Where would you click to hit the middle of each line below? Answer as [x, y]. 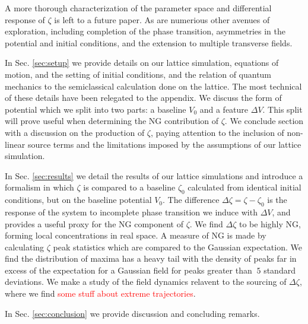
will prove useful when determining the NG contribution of [112, 121]
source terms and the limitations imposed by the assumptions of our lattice [164, 144]
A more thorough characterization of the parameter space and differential [138, 8]
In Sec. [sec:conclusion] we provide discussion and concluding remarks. [132, 313]
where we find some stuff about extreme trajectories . [100, 293]
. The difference [191, 200]
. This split [282, 109]
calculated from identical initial [245, 187]
